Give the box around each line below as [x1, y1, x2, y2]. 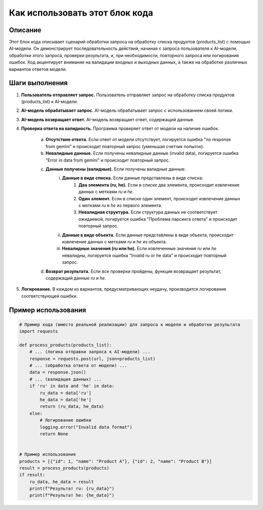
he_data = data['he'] [39, 397, 92, 403]
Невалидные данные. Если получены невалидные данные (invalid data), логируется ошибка [45, 150, 239, 156]
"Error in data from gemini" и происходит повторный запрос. [45, 157, 170, 163]
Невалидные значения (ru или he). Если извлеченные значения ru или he [62, 246, 217, 252]
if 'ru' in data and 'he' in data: [29, 383, 114, 389]
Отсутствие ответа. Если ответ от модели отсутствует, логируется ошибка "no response [45, 137, 231, 143]
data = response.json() [29, 369, 86, 375]
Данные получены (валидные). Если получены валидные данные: [45, 166, 186, 172]
